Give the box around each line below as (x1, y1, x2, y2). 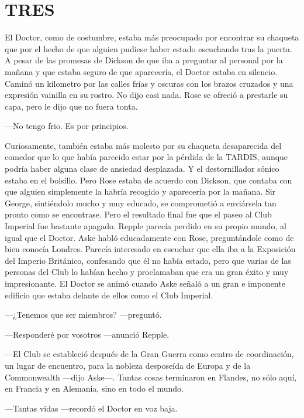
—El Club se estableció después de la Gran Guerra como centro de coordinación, (5, 348, 294, 360)
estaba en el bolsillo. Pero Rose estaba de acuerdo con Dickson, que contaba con (5, 174, 292, 186)
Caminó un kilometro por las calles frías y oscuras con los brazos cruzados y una (5, 77, 293, 89)
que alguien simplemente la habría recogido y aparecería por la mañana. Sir (5, 185, 276, 198)
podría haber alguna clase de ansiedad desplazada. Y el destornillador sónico (5, 162, 279, 175)
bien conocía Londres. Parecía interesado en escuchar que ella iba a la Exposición (5, 243, 296, 255)
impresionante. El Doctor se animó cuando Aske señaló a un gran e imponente (5, 277, 285, 289)
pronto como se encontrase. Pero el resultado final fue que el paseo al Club (5, 208, 272, 220)
